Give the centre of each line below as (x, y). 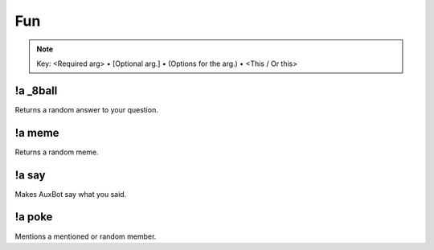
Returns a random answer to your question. (86, 109)
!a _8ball (36, 90)
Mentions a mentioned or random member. (86, 236)
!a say (30, 175)
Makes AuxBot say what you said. (71, 194)
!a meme (37, 133)
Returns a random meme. (57, 152)
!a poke (34, 217)
